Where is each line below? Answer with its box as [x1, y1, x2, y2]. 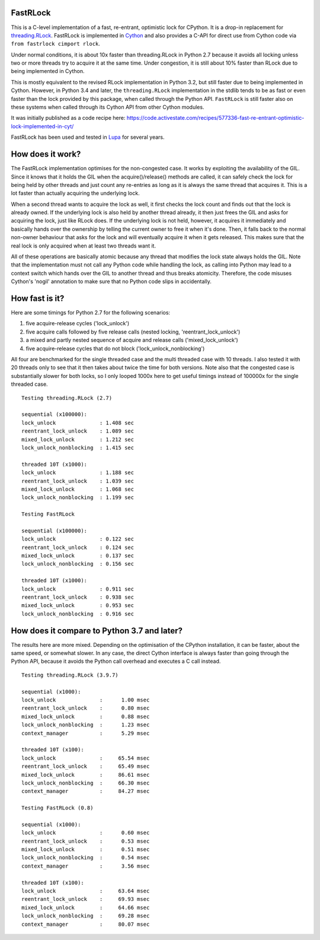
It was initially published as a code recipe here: [11, 115, 126, 122]
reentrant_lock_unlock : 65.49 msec [21, 763, 150, 770]
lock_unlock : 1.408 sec [21, 419, 135, 426]
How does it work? [11, 149, 81, 160]
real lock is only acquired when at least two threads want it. [11, 242, 156, 249]
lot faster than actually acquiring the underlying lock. [11, 190, 140, 197]
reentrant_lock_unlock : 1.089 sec [21, 428, 135, 434]
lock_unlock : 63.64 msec [21, 888, 150, 894]
